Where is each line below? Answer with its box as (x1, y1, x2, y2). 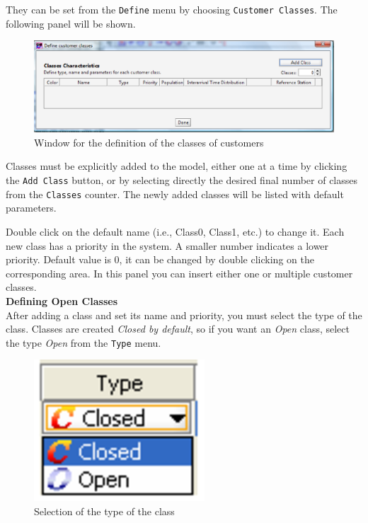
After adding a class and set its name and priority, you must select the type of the (6, 307, 362, 322)
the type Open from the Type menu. (6, 335, 161, 350)
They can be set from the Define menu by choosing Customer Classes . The (6, 2, 338, 16)
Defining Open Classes (6, 293, 117, 308)
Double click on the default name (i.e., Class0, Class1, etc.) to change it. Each (6, 224, 345, 238)
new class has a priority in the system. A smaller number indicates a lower (6, 238, 329, 253)
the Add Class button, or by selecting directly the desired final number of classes (6, 173, 358, 188)
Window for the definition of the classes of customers (34, 134, 264, 149)
